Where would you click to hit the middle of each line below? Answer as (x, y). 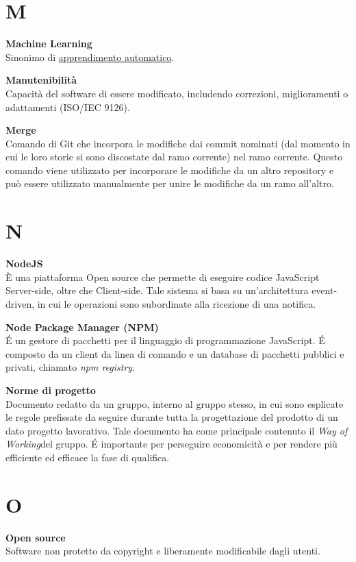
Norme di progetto (51, 390)
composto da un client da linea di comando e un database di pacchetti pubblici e (175, 353)
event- (325, 290)
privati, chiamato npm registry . (71, 367)
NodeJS (24, 264)
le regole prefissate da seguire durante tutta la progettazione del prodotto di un (172, 417)
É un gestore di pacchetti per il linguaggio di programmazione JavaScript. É (165, 340)
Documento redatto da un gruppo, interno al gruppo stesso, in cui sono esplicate (175, 403)
